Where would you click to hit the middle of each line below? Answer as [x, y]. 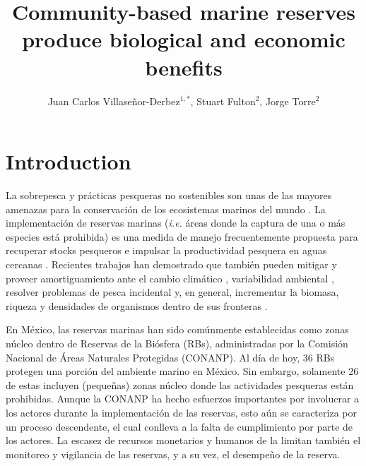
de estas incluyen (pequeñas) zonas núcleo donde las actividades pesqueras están [180, 384]
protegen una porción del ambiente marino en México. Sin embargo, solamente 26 [182, 371]
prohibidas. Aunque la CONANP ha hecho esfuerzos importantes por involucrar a [183, 399]
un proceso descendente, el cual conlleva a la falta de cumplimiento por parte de [179, 426]
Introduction [69, 161]
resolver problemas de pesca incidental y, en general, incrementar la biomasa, [172, 292]
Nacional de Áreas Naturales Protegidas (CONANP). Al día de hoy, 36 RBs [170, 357]
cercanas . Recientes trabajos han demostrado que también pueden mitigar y [171, 264]
